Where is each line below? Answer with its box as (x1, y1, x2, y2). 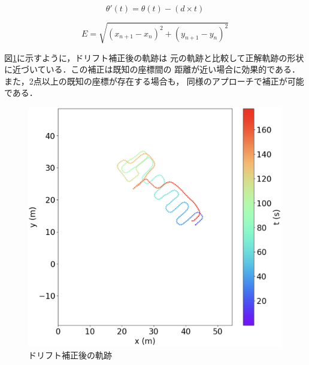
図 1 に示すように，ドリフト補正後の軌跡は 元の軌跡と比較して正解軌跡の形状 (4, 51, 304, 64)
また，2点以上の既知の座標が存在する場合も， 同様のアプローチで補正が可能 (4, 74, 304, 87)
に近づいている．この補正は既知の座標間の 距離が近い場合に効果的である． (4, 63, 301, 76)
